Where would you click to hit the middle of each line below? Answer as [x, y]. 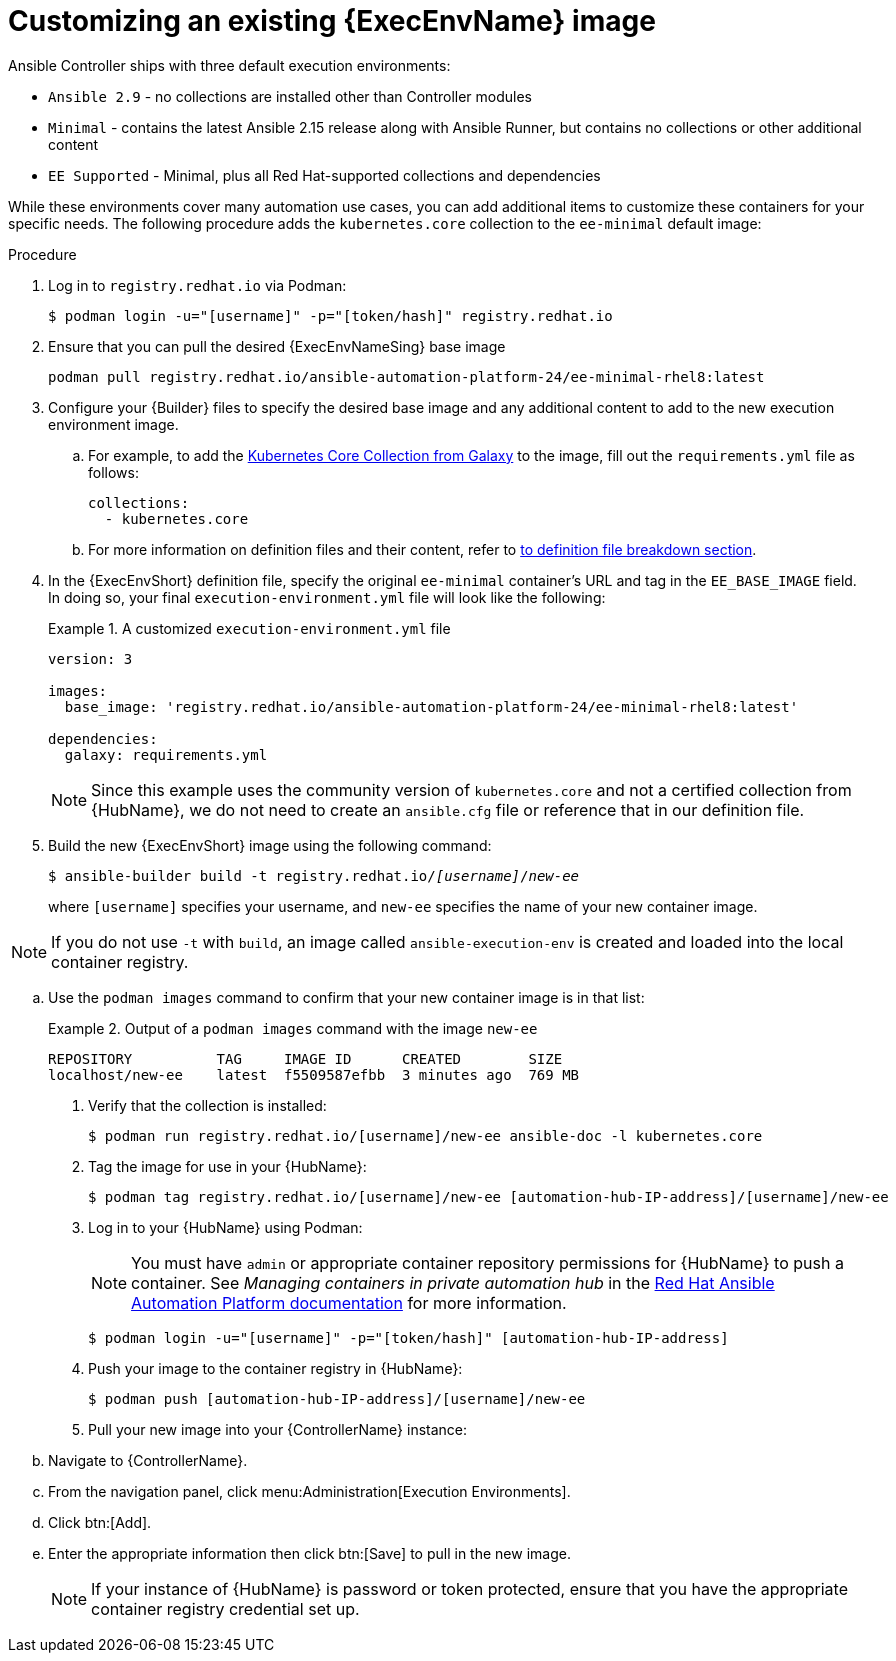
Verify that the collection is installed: [207, 1105]
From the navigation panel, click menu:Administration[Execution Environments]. [309, 1491]
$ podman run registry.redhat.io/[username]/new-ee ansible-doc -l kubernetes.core [425, 1135]
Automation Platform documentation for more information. [349, 1302]
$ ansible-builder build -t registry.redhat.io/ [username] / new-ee [314, 875]
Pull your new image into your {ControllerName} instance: [278, 1429]
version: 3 [90, 658]
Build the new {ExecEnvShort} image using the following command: [270, 845]
